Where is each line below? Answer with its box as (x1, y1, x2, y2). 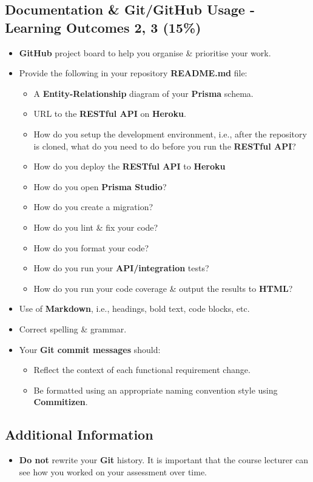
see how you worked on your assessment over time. (19, 465, 207, 478)
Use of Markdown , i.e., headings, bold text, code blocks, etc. (19, 302, 250, 315)
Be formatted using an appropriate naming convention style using (33, 383, 278, 396)
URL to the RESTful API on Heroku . (33, 107, 186, 120)
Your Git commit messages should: (19, 343, 161, 355)
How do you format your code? (33, 241, 149, 254)
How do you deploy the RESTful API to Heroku (33, 160, 226, 173)
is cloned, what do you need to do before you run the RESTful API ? (33, 139, 296, 152)
